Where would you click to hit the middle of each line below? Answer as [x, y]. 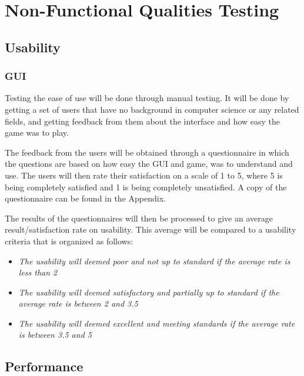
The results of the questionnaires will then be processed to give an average [139, 218]
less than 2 [38, 272]
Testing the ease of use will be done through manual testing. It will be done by [147, 98]
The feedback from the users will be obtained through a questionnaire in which [147, 152]
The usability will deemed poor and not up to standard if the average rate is [154, 261]
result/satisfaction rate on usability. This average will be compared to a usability [151, 229]
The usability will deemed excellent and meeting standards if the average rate [157, 323]
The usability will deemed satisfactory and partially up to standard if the [149, 292]
